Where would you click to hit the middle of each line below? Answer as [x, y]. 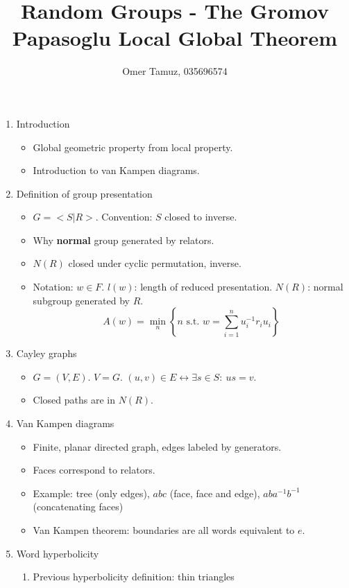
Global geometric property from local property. [133, 147]
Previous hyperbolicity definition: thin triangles [134, 577]
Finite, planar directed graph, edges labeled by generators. [157, 446]
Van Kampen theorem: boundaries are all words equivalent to [164, 530]
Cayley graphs [46, 353]
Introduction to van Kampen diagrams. [116, 170]
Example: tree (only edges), [91, 493]
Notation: [53, 287]
